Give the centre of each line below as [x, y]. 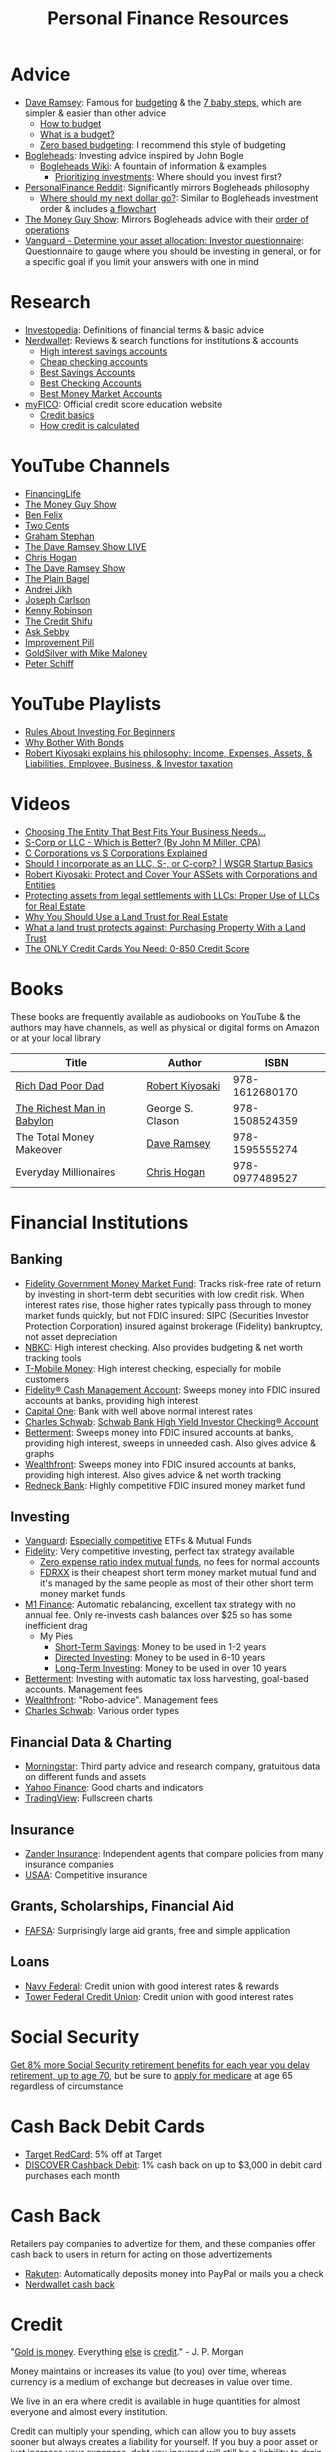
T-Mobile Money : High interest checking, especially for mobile [153, 1368]
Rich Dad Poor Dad [60, 1085]
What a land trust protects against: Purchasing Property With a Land [165, 927]
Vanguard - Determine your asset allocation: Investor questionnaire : [164, 240]
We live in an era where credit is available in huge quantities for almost [155, 2401]
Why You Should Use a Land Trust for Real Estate [126, 916]
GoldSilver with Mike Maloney [86, 653]
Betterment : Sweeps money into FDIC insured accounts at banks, [159, 1432]
